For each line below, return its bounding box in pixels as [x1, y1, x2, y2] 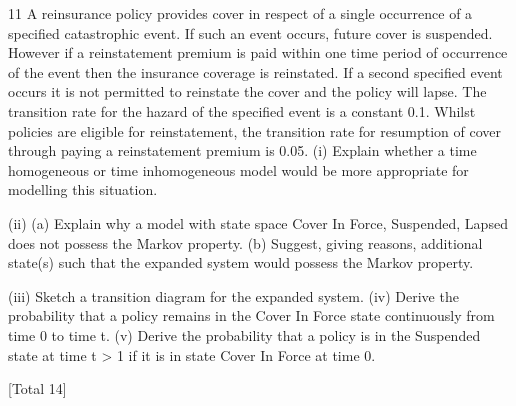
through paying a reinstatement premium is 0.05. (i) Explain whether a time [8, 140, 477, 161]
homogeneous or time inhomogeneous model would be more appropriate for [8, 159, 469, 180]
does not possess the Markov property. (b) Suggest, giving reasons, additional [8, 232, 483, 253]
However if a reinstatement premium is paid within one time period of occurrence [8, 42, 508, 63]
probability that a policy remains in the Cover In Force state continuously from [8, 305, 495, 326]
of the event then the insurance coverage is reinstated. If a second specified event [8, 61, 503, 82]
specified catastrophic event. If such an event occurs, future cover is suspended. [8, 22, 493, 43]
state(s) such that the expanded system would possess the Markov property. [8, 252, 474, 273]
